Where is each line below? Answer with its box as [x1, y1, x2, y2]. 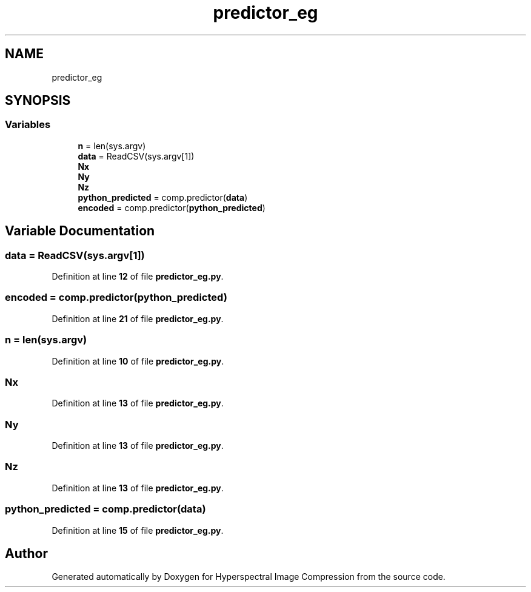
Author [5, 545, 48, 561]
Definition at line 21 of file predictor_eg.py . [52, 313, 224, 324]
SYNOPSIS [5, 93, 71, 109]
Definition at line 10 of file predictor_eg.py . [52, 355, 224, 366]
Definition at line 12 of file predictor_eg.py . [52, 271, 224, 282]
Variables [5, 118, 51, 131]
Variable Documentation [5, 223, 155, 239]
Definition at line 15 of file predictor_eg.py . [52, 525, 224, 536]
